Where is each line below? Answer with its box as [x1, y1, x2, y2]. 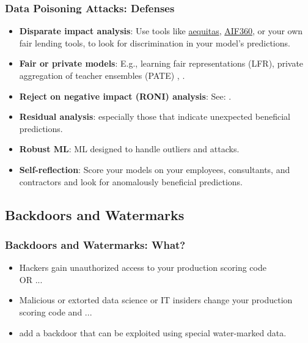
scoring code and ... [19, 305, 92, 318]
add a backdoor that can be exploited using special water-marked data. [19, 326, 287, 339]
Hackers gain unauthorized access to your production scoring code [19, 261, 266, 274]
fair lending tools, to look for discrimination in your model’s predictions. [19, 36, 290, 49]
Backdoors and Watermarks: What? [5, 237, 186, 252]
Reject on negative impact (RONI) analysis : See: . [19, 89, 232, 102]
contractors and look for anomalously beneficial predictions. [19, 175, 243, 188]
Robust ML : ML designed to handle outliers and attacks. [19, 142, 240, 155]
